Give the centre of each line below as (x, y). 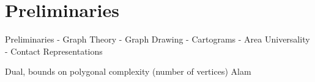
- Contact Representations (54, 51)
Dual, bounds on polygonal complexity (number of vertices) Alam (128, 71)
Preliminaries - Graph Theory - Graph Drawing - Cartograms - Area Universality (157, 39)
